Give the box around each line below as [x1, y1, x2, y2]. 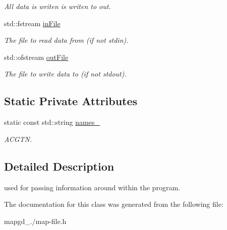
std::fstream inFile [4, 18, 61, 28]
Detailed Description [4, 158, 115, 174]
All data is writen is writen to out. [4, 1, 111, 11]
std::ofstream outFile [4, 51, 69, 62]
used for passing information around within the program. [4, 182, 180, 192]
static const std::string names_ [4, 117, 100, 127]
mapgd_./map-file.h [4, 215, 67, 226]
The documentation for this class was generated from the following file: [4, 199, 223, 209]
